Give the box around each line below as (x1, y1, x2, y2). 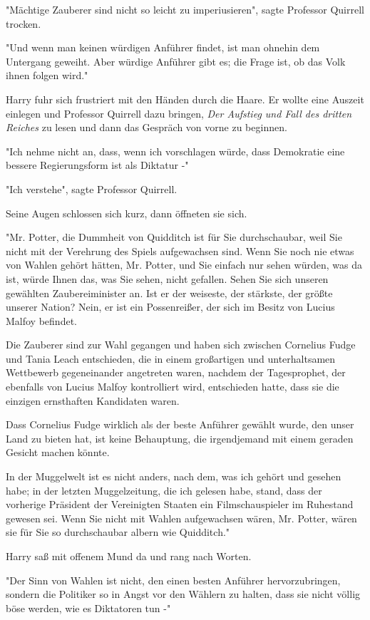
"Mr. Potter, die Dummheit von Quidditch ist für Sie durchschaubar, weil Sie (6, 229, 342, 244)
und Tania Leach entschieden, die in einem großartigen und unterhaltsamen (6, 351, 336, 366)
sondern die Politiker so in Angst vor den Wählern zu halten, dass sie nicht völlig (6, 587, 361, 601)
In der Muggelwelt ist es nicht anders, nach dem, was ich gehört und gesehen (6, 469, 341, 484)
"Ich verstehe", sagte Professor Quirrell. (6, 181, 178, 196)
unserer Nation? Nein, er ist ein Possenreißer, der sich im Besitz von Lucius (6, 299, 335, 314)
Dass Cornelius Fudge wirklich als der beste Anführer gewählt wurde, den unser (6, 417, 354, 432)
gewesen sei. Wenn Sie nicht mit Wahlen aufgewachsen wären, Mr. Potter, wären (6, 510, 357, 525)
